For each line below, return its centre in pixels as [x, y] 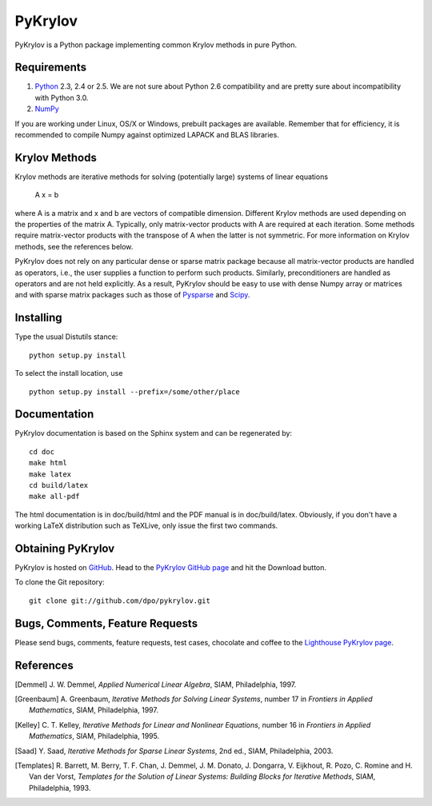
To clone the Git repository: [60, 582]
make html [48, 463]
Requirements [51, 68]
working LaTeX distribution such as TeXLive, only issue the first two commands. [146, 526]
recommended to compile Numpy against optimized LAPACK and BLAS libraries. [147, 135]
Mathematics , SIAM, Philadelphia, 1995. [94, 736]
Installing [39, 318]
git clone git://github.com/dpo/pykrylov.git [120, 601]
